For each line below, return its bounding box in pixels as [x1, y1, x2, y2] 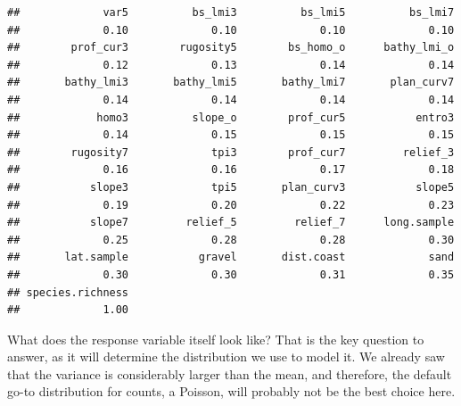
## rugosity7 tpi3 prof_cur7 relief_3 [7, 145, 455, 159]
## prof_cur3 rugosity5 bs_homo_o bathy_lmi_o [7, 41, 455, 54]
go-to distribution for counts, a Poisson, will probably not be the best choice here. [7, 382, 456, 401]
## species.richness [7, 286, 129, 299]
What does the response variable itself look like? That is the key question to [7, 329, 424, 348]
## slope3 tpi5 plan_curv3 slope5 [7, 180, 455, 194]
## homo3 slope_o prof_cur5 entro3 [7, 111, 455, 124]
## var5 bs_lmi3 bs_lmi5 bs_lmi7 [7, 6, 455, 19]
